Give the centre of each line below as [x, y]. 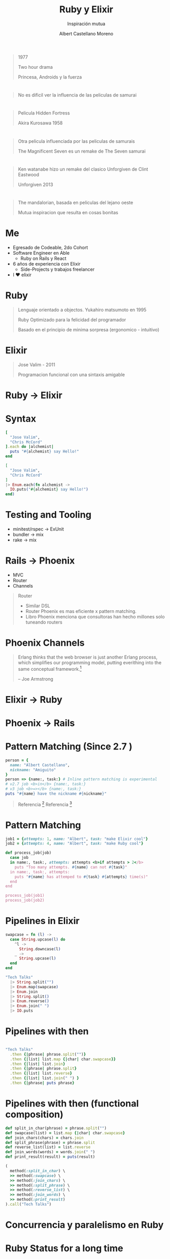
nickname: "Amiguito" [33, 770]
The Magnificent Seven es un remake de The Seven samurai [82, 151]
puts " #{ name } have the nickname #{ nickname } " [56, 794]
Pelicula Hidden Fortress [44, 113]
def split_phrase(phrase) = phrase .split [50, 1142]
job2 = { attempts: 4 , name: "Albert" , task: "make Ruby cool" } [74, 843]
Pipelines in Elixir [42, 921]
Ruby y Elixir [86, 10]
